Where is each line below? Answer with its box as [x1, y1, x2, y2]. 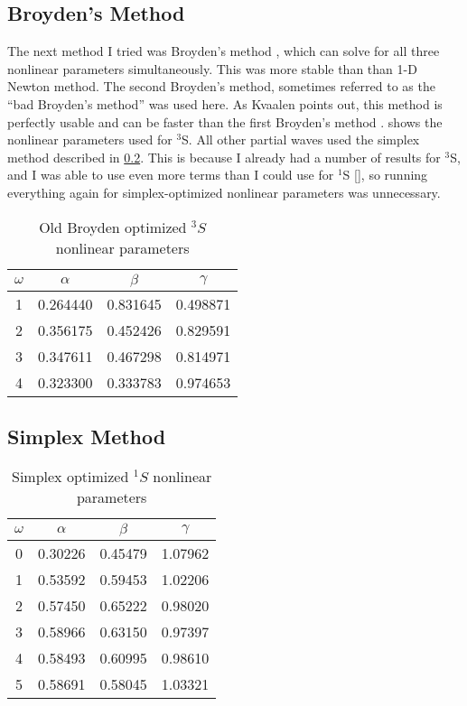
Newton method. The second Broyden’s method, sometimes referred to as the [7, 77, 435, 96]
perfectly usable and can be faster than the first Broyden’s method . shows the [7, 112, 443, 131]
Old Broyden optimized [39, 216, 187, 237]
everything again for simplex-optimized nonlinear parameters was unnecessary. [7, 182, 441, 201]
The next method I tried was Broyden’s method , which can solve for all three [7, 42, 440, 60]
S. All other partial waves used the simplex [182, 130, 420, 149]
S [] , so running [342, 165, 428, 184]
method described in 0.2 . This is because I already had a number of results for [7, 147, 441, 166]
